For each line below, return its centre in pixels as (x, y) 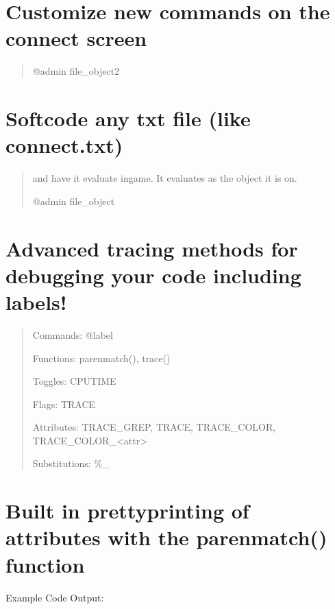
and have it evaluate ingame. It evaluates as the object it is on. (165, 178)
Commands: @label (73, 334)
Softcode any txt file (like (128, 118)
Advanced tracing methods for (152, 248)
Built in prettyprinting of (127, 511)
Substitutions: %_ (71, 463)
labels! (36, 301)
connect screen (76, 38)
